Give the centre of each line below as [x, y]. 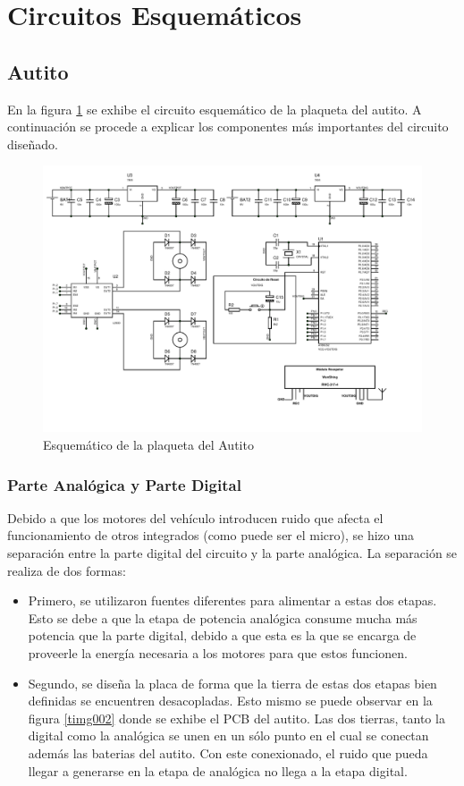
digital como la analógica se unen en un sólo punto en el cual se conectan [228, 735]
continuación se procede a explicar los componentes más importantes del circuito [228, 127]
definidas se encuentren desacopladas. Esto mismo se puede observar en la [230, 701]
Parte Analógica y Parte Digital [124, 484]
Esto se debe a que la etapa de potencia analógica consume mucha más [223, 617]
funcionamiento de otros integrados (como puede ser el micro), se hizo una [211, 535]
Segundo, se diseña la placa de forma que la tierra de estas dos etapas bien [232, 683]
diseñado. [33, 144]
